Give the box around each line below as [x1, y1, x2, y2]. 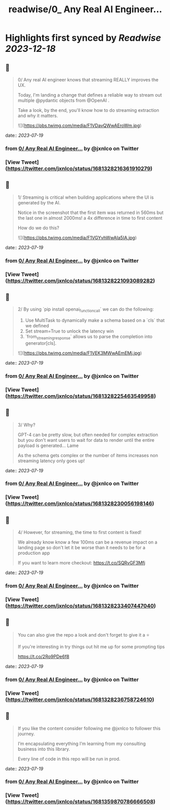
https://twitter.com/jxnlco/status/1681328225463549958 [7, 393, 154, 400]
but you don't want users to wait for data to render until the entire [17, 437, 155, 443]
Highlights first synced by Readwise [5, 32, 161, 44]
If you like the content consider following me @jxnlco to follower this [17, 725, 161, 731]
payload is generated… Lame [17, 442, 79, 448]
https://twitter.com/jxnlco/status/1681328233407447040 [7, 603, 154, 610]
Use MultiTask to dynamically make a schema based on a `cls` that [25, 317, 165, 323]
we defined [25, 323, 49, 329]
